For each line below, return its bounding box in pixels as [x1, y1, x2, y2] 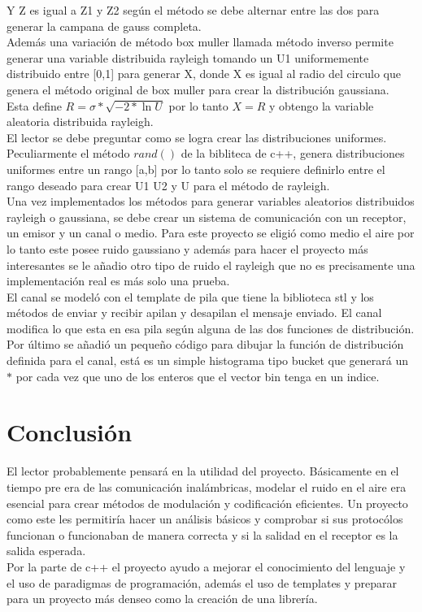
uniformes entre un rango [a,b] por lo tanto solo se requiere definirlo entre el [7, 160, 385, 177]
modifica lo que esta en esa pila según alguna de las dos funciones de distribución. [7, 319, 415, 336]
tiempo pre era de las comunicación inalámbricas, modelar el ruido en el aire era [7, 478, 407, 495]
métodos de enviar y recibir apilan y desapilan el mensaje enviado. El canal [7, 304, 382, 321]
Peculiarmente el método [7, 145, 130, 162]
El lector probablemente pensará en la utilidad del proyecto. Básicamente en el [7, 462, 399, 480]
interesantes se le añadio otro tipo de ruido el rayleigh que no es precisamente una [7, 256, 415, 273]
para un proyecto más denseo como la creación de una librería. [7, 590, 318, 607]
